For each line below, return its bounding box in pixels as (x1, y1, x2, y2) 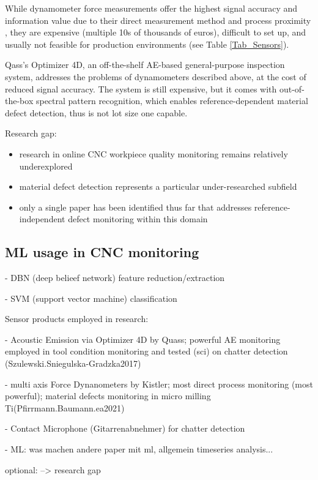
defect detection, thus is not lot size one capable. (5, 106, 188, 119)
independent (19, 212, 65, 225)
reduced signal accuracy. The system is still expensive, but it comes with (5, 82, 277, 95)
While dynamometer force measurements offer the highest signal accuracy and (5, 2, 298, 14)
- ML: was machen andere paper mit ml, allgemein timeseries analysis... (5, 443, 273, 456)
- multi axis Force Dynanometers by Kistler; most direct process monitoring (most (5, 377, 313, 390)
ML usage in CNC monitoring (5, 242, 199, 261)
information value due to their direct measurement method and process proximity (5, 13, 311, 26)
